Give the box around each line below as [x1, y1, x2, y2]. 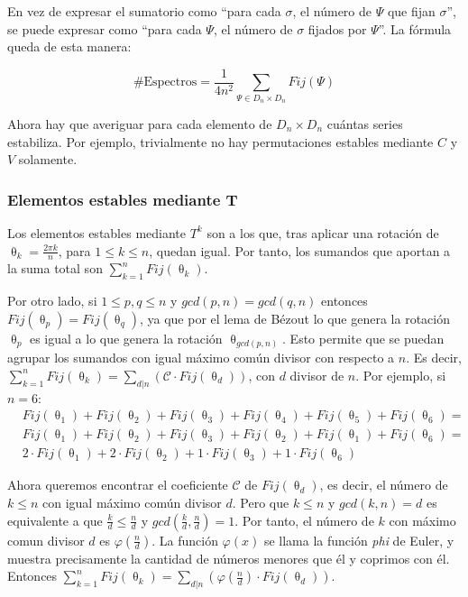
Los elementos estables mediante [7, 223, 187, 242]
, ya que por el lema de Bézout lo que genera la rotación [139, 308, 450, 327]
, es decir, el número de [319, 475, 448, 494]
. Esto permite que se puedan [282, 328, 445, 347]
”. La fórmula [378, 19, 452, 38]
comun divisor [7, 530, 85, 549]
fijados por [307, 19, 367, 38]
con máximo [389, 510, 456, 529]
